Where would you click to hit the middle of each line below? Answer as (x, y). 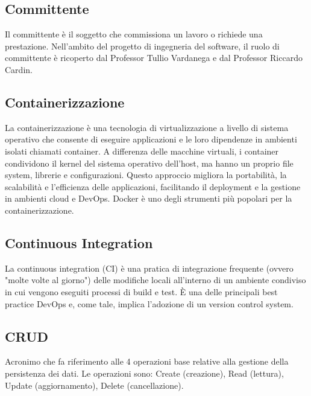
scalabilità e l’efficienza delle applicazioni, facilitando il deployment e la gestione (153, 186)
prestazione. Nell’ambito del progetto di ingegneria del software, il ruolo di (142, 46)
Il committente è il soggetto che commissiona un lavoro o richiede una (134, 34)
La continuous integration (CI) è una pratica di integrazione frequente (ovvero (149, 268)
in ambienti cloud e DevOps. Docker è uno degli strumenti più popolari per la (149, 198)
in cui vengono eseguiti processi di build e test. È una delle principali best (141, 291)
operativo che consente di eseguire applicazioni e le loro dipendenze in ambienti (151, 139)
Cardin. (19, 69)
